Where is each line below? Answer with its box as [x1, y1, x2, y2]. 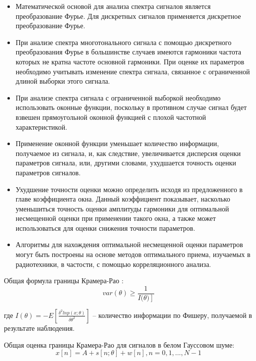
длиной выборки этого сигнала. [15, 76, 110, 86]
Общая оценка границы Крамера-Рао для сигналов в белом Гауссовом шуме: [4, 339, 235, 350]
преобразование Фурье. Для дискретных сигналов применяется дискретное [15, 10, 241, 21]
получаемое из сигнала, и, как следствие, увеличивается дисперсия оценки [15, 148, 241, 158]
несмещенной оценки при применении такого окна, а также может [15, 213, 216, 223]
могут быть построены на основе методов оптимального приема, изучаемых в [15, 249, 251, 259]
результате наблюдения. [4, 322, 75, 333]
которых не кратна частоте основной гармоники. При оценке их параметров [15, 56, 245, 66]
